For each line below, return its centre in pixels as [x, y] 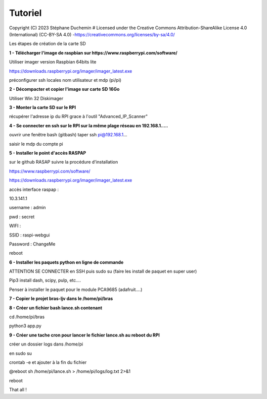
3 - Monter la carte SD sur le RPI [43, 108]
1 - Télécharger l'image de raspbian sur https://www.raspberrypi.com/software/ [93, 53]
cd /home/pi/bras [27, 317]
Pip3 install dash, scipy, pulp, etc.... [45, 281]
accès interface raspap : [34, 189]
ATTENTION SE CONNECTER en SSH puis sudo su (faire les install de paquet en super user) [103, 271]
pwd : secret [22, 217]
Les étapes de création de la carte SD [47, 44]
